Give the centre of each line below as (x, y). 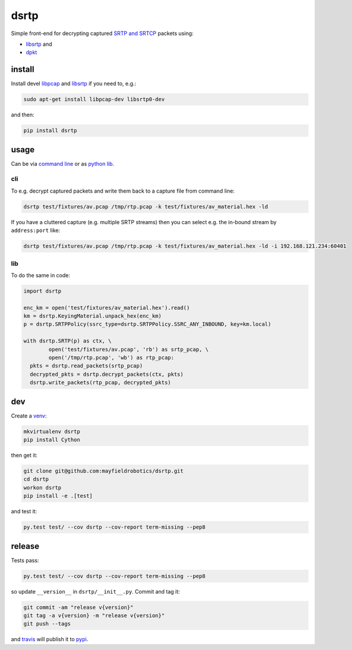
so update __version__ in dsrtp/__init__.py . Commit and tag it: (95, 591)
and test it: (24, 511)
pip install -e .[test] (58, 496)
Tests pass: (25, 560)
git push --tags (47, 624)
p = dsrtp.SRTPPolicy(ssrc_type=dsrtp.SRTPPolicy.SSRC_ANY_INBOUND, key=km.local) (147, 324)
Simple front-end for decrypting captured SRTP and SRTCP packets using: (102, 33)
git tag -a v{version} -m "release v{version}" (94, 616)
